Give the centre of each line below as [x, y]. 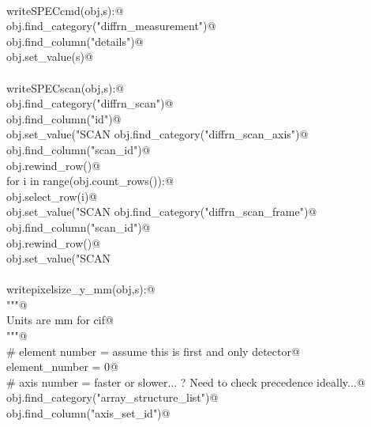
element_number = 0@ [62, 367]
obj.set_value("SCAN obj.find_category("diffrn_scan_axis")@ [157, 134]
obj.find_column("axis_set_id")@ [88, 413]
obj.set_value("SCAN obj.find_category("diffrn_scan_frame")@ [162, 212]
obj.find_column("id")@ [64, 118]
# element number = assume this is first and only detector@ [153, 351]
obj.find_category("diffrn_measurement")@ [111, 26]
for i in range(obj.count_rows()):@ [90, 181]
